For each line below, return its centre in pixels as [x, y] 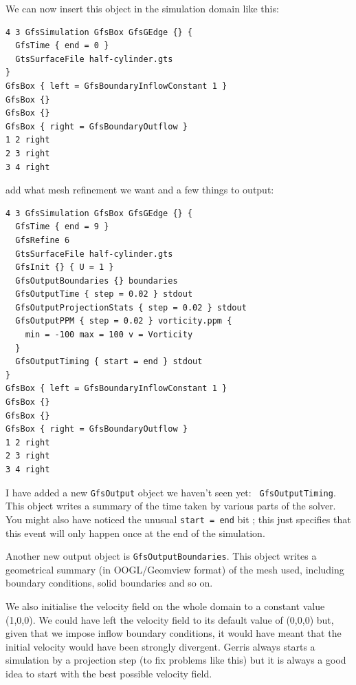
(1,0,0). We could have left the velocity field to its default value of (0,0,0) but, [170, 619]
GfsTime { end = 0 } [62, 46]
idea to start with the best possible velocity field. [109, 673]
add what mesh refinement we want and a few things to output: [140, 190]
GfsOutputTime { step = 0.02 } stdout [104, 294]
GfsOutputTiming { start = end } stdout [109, 362]
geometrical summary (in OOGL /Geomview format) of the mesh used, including [175, 569]
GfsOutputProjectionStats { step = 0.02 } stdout [131, 307]
